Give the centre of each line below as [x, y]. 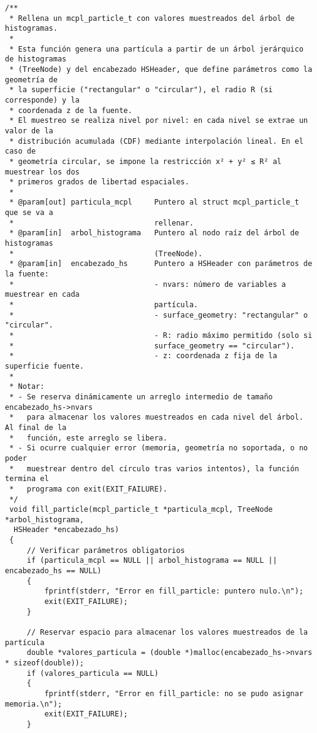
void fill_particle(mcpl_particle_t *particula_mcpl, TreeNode [141, 510]
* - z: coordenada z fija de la [143, 356]
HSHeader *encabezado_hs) [67, 530]
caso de [21, 151]
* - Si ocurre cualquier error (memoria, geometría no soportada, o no [158, 448]
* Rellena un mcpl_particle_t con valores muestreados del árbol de [152, 18]
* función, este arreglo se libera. [88, 438]
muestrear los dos [42, 172]
